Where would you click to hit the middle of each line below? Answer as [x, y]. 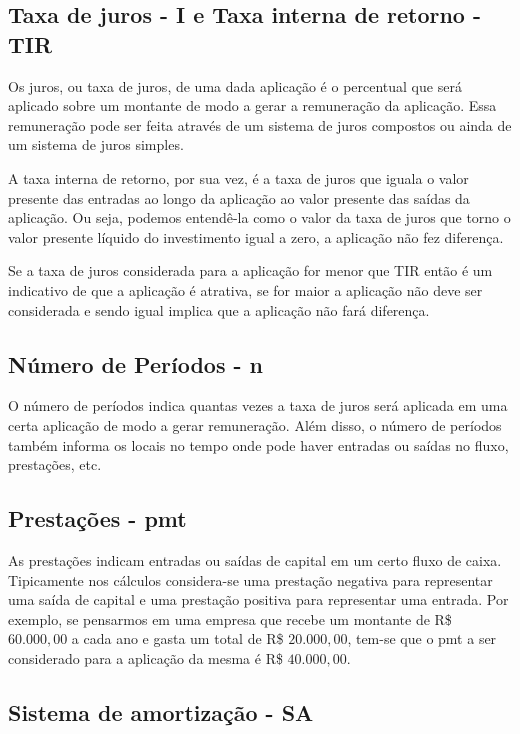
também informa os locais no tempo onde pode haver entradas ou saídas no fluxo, [258, 444]
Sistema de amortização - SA [161, 711]
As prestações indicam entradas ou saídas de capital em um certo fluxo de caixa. [255, 559]
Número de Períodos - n [135, 363]
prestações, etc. [55, 464]
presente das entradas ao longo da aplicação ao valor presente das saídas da [239, 197]
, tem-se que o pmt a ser [422, 638]
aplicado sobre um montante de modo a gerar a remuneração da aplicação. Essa [252, 105]
